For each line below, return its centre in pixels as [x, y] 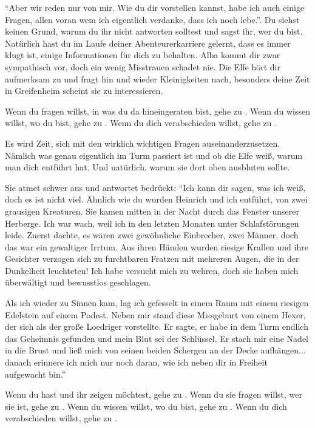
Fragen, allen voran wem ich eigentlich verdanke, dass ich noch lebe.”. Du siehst [152, 19]
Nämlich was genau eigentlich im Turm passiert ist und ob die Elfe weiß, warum [154, 155]
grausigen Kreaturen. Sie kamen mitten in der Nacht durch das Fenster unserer [152, 211]
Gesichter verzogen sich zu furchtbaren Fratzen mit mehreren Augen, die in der [152, 259]
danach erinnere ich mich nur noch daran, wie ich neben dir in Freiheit [136, 362]
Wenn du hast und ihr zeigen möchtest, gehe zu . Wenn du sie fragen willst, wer [154, 394]
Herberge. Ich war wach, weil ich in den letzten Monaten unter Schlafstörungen [152, 223]
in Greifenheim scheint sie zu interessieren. [84, 91]
